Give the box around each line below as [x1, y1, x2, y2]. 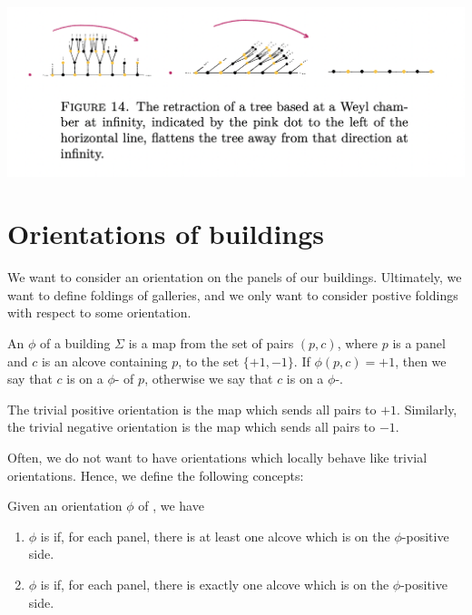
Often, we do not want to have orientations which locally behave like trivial [7, 448, 428, 466]
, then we [395, 351, 447, 370]
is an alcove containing [41, 351, 168, 370]
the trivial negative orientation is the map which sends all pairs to [7, 417, 376, 436]
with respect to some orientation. [7, 303, 192, 322]
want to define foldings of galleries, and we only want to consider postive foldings [7, 285, 458, 304]
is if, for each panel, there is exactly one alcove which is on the [40, 574, 389, 593]
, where [337, 334, 379, 353]
